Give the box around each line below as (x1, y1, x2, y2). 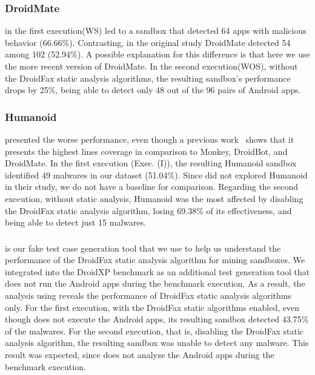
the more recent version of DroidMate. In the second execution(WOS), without (5, 60, 298, 72)
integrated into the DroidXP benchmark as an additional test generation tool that (5, 265, 310, 278)
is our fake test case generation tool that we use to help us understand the (5, 241, 281, 254)
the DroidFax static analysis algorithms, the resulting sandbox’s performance (5, 71, 291, 84)
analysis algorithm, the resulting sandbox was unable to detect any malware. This (5, 336, 309, 349)
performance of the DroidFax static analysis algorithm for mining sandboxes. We (5, 253, 305, 266)
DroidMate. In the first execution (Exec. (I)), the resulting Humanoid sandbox (5, 157, 297, 169)
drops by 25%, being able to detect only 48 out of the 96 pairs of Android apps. (5, 83, 301, 96)
